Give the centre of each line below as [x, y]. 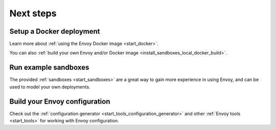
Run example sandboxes [49, 68]
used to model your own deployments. [50, 87]
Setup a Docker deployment [55, 31]
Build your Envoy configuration [60, 101]
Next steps [33, 13]
